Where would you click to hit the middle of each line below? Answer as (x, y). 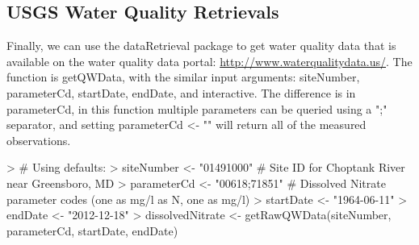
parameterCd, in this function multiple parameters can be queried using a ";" (197, 108)
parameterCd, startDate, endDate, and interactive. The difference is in (181, 92)
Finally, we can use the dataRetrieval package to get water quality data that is (201, 46)
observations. (39, 140)
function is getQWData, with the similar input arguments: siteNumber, (183, 77)
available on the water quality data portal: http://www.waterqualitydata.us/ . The (209, 61)
